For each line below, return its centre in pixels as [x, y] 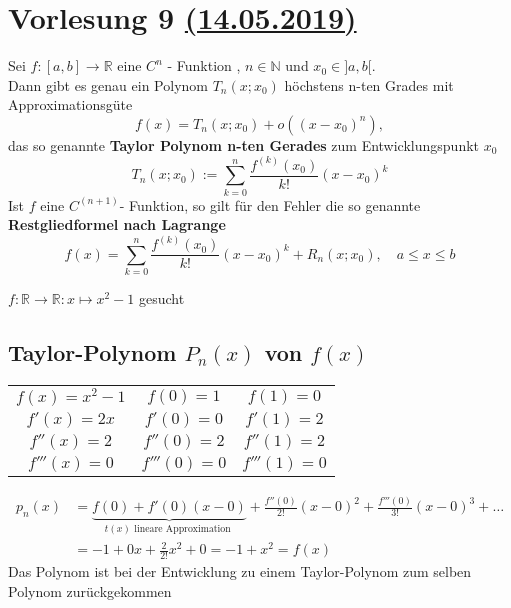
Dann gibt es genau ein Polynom [108, 84]
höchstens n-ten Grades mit [369, 84]
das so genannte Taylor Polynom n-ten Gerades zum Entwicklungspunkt [244, 144]
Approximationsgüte [70, 104]
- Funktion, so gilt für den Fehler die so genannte [270, 204]
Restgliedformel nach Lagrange [117, 224]
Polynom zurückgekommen [90, 590]
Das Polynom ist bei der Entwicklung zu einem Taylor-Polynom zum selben [240, 571]
